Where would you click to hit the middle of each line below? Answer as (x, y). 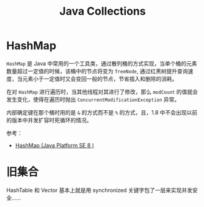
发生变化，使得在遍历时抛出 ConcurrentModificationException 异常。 (93, 99)
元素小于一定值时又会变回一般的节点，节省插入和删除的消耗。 (100, 78)
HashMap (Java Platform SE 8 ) (55, 145)
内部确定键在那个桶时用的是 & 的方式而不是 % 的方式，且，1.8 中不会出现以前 (102, 112)
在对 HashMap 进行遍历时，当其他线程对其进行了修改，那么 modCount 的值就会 (102, 92)
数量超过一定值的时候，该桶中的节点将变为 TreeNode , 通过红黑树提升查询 (97, 71)
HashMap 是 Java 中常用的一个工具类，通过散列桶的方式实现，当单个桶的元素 (102, 63)
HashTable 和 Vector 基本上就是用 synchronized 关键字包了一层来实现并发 (100, 190)
